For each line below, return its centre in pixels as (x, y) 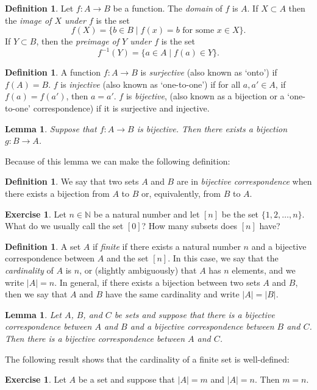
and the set (127, 258)
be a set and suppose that (126, 379)
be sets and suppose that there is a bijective (194, 314)
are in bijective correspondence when (244, 181)
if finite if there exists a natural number (166, 246)
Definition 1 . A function (53, 72)
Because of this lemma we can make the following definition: (118, 161)
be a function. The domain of (168, 8)
